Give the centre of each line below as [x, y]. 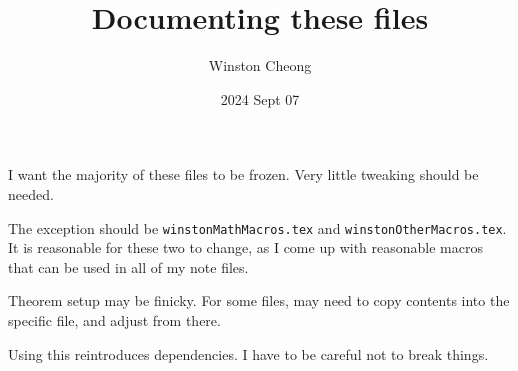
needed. [31, 193]
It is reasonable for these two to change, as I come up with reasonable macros [245, 247]
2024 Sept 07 [260, 98]
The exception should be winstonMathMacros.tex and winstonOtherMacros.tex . [257, 227]
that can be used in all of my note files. [128, 266]
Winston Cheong [260, 65]
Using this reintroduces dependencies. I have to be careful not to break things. [248, 353]
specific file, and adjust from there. [114, 319]
